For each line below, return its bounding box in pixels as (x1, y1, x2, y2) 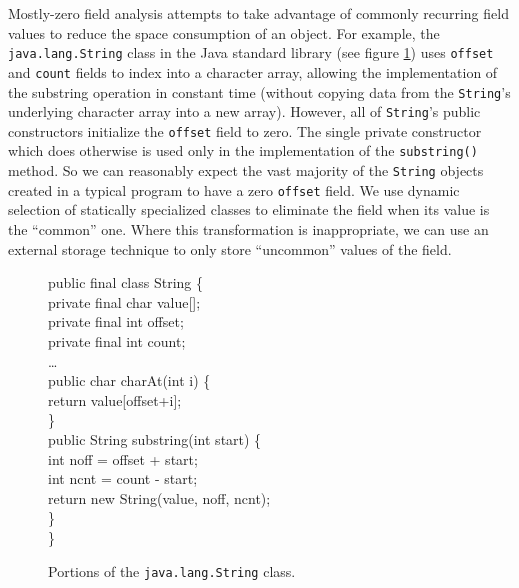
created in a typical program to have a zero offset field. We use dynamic (8, 179, 460, 200)
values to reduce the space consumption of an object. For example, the (8, 22, 440, 43)
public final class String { (48, 272, 203, 293)
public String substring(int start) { (48, 428, 262, 449)
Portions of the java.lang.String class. (48, 560, 296, 581)
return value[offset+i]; (48, 389, 182, 410)
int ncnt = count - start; (48, 468, 198, 489)
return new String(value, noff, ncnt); (48, 487, 271, 508)
